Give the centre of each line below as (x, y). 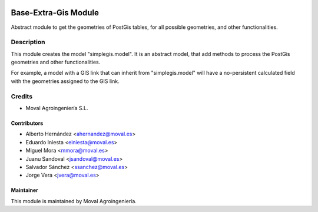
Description (28, 42)
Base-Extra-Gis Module (55, 13)
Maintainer (24, 190)
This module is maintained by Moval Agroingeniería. (74, 201)
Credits (21, 96)
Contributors (27, 123)
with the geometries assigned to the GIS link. (65, 81)
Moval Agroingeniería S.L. (57, 108)
